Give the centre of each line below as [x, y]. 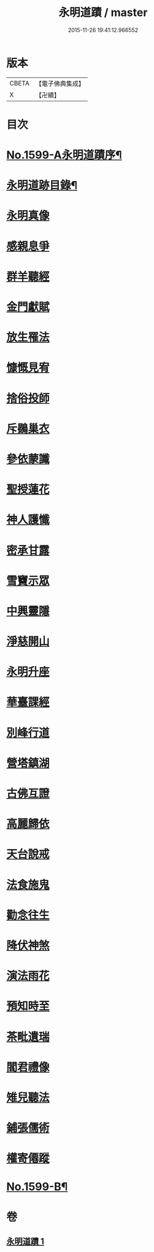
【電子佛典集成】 [60, 84]
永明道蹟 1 [25, 1242]
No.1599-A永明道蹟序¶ [64, 155]
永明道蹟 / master [103, 13]
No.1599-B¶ [37, 1187]
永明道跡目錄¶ [42, 186]
